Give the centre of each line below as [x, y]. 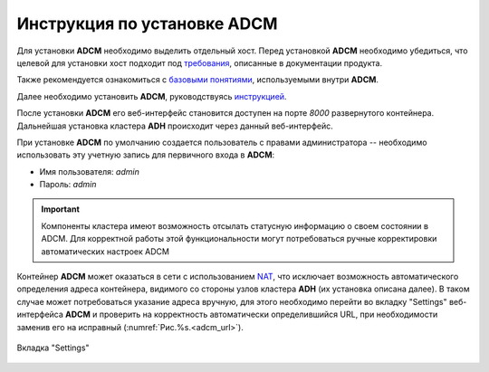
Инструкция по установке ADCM [147, 24]
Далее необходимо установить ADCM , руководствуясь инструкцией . [152, 96]
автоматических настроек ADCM [105, 251]
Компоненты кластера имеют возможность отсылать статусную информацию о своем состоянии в [235, 225]
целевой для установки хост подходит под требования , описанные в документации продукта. [200, 62]
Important [61, 209]
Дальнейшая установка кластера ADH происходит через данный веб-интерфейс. [175, 126]
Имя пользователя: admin [89, 171]
